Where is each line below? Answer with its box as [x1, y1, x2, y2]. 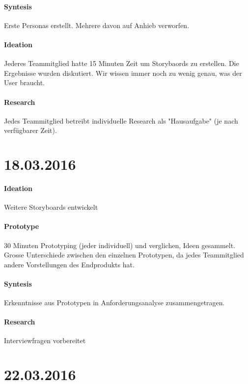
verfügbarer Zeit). [4, 125, 57, 135]
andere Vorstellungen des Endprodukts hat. [4, 259, 135, 269]
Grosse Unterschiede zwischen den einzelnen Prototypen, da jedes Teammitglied [4, 250, 244, 260]
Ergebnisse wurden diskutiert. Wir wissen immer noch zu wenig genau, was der [4, 67, 242, 78]
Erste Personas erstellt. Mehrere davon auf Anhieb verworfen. [4, 20, 190, 30]
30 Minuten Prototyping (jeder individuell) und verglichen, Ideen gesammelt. [4, 240, 236, 250]
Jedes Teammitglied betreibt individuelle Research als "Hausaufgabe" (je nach [4, 115, 238, 126]
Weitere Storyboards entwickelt [4, 202, 98, 212]
